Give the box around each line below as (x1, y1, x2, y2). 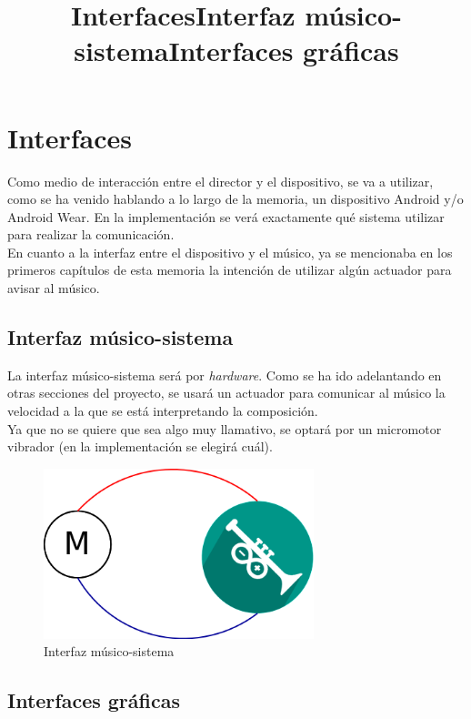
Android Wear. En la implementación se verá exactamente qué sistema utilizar (7, 207, 445, 226)
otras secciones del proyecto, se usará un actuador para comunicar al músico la (7, 383, 446, 402)
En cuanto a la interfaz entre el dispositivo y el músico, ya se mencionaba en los (7, 242, 453, 261)
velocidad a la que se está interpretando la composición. (7, 401, 318, 420)
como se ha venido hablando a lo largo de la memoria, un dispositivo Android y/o (7, 189, 464, 208)
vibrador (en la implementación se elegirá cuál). (7, 437, 273, 456)
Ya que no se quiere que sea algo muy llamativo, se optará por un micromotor (7, 419, 442, 438)
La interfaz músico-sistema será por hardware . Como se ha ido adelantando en (7, 365, 442, 384)
